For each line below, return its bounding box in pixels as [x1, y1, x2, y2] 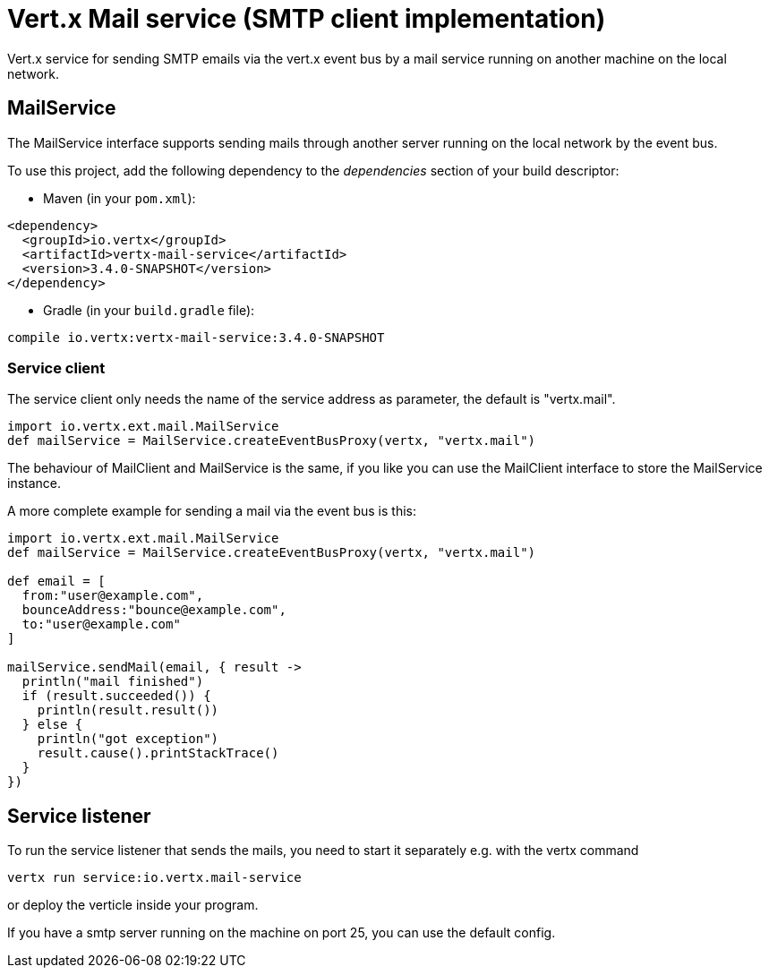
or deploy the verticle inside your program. [7, 897, 259, 913]
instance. [7, 475, 62, 492]
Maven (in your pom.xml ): [43, 190, 196, 206]
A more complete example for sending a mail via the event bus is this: [7, 503, 417, 519]
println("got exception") [37, 731, 219, 747]
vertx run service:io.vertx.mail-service [7, 870, 302, 885]
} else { [21, 717, 83, 732]
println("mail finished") [21, 674, 204, 689]
